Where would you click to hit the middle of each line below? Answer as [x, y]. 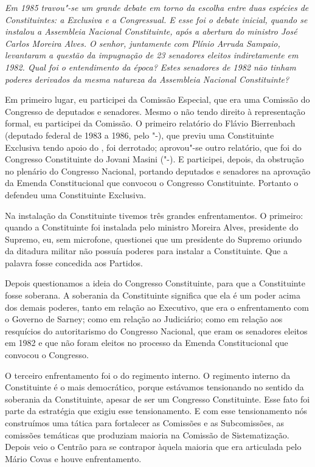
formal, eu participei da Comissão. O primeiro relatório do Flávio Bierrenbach [150, 123]
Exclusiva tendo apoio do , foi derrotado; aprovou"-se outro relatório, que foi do [153, 147]
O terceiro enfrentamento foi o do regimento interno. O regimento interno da [148, 375]
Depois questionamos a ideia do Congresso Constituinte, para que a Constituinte [155, 283]
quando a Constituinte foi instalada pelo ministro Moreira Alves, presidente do [152, 227]
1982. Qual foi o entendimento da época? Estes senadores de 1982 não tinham [151, 67]
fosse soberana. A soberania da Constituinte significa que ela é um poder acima [153, 295]
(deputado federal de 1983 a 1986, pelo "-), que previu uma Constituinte [140, 135]
